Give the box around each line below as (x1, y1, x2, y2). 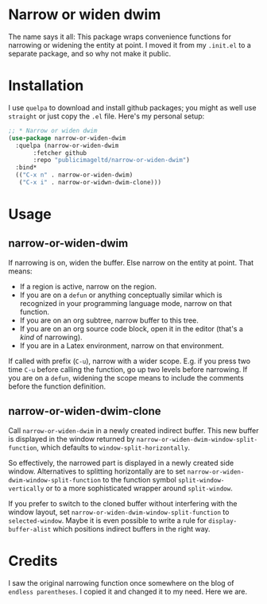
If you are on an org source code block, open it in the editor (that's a (19, 323, 244, 333)
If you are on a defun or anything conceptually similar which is (19, 290, 222, 300)
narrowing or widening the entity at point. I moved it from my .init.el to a (8, 40, 252, 49)
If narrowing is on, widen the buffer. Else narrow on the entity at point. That (8, 257, 254, 267)
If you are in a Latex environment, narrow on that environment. (19, 340, 224, 350)
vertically (8, 485, 44, 493)
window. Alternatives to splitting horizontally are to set (8, 467, 186, 476)
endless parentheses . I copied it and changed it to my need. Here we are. (8, 587, 248, 596)
